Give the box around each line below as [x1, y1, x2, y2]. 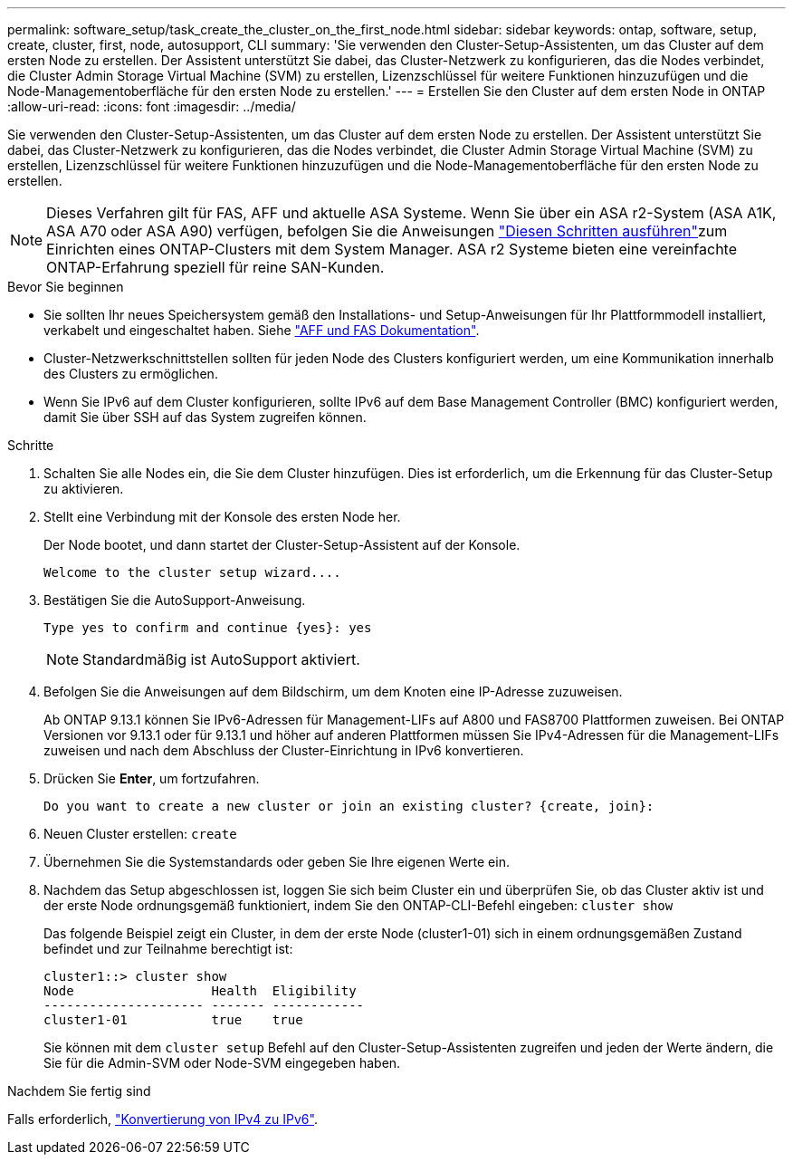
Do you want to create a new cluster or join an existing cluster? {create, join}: [43, 799, 654, 813]
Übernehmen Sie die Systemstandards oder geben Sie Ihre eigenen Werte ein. [43, 854, 510, 869]
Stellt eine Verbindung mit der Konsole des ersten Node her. [43, 509, 401, 524]
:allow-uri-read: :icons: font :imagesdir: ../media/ [7, 99, 296, 114]
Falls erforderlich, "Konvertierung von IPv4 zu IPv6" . [7, 1111, 318, 1127]
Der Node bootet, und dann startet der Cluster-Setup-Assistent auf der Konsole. [43, 537, 521, 552]
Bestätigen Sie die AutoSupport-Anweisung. [43, 592, 306, 608]
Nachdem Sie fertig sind [7, 1083, 151, 1099]
